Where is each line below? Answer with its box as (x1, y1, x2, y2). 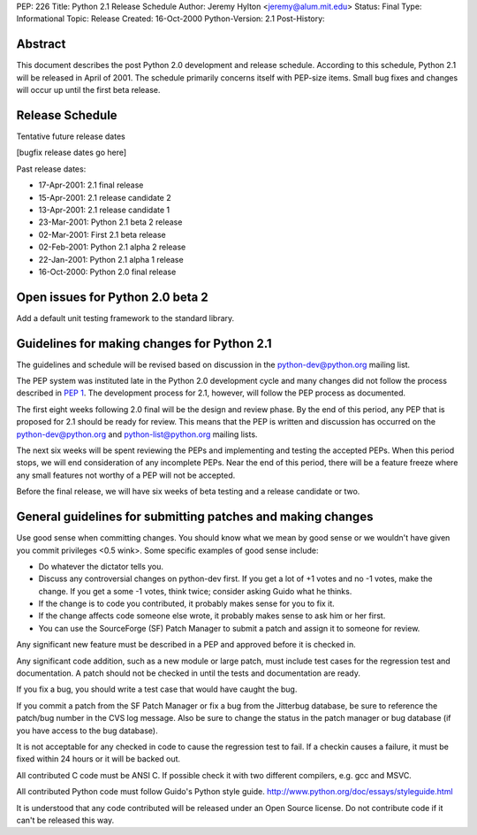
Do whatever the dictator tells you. (38, 561, 163, 571)
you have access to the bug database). (16, 725, 158, 736)
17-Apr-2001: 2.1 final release (38, 180, 144, 190)
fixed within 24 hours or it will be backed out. (16, 754, 181, 764)
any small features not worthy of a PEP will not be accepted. (16, 470, 236, 480)
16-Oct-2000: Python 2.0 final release (38, 266, 177, 277)
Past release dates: (16, 164, 87, 174)
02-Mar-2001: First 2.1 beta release (38, 229, 167, 240)
